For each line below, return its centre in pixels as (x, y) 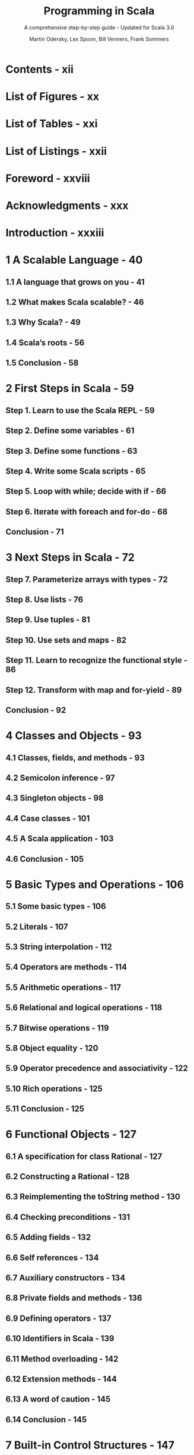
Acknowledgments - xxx (67, 205)
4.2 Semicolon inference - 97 (60, 778)
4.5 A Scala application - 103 (60, 839)
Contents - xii (39, 69)
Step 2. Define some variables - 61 (70, 431)
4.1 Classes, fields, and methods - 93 (75, 758)
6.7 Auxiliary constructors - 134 (66, 1278)
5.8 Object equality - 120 (52, 1048)
